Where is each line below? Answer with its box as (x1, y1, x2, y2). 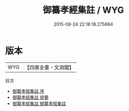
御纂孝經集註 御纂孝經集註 (12, 100, 66, 107)
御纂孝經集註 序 (12, 88, 45, 94)
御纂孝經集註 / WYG (43, 4, 124, 16)
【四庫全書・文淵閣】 (24, 64, 74, 71)
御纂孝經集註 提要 (12, 94, 49, 100)
